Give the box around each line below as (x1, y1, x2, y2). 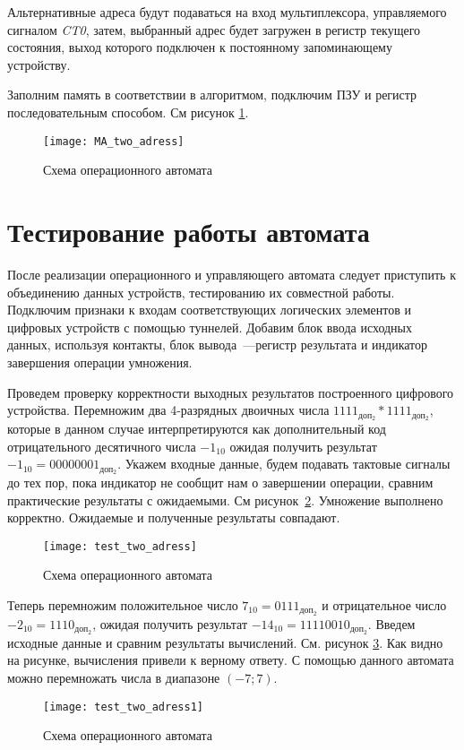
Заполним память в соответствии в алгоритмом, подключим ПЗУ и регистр (7, 85, 417, 104)
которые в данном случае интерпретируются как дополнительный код (7, 418, 386, 437)
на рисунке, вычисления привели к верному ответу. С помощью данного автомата (7, 651, 454, 669)
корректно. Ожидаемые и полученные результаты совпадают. (7, 508, 340, 527)
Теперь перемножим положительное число (7, 596, 238, 615)
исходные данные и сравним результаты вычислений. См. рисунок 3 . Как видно (7, 633, 443, 651)
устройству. (7, 55, 71, 73)
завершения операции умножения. (7, 352, 193, 371)
